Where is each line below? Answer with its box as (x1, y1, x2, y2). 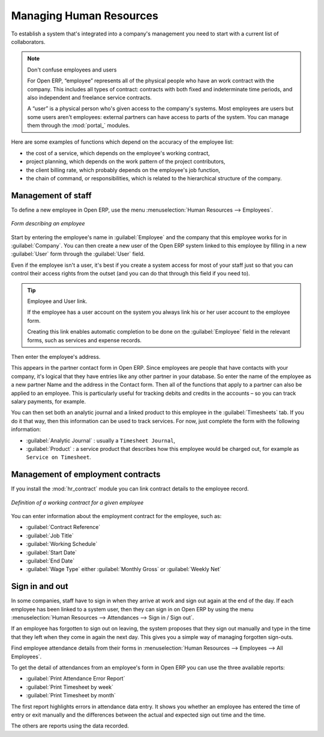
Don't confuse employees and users (27, 66, 117, 73)
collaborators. (11, 38, 46, 45)
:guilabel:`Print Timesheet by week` (26, 683, 113, 691)
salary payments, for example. (11, 397, 86, 405)
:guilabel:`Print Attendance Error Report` (26, 675, 125, 682)
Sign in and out (11, 581, 68, 592)
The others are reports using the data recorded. (11, 722, 129, 730)
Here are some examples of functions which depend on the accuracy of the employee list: (11, 138, 234, 145)
